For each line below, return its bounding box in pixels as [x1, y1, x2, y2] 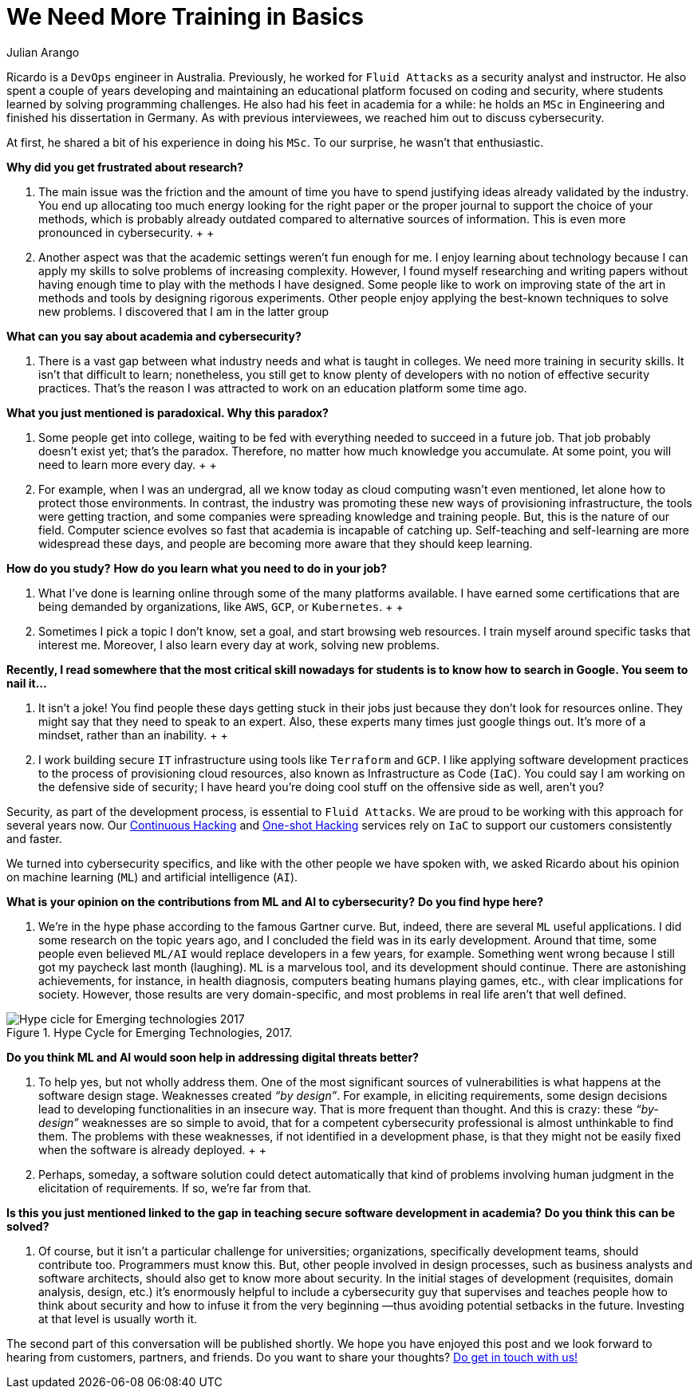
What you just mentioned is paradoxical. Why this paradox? [6, 405, 329, 420]
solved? [6, 1219, 49, 1233]
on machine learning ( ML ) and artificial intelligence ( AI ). [6, 869, 298, 884]
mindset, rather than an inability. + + [38, 727, 228, 742]
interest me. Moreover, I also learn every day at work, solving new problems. [38, 637, 440, 652]
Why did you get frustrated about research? [6, 160, 243, 174]
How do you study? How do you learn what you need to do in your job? [6, 561, 387, 575]
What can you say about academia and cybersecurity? [6, 329, 302, 343]
